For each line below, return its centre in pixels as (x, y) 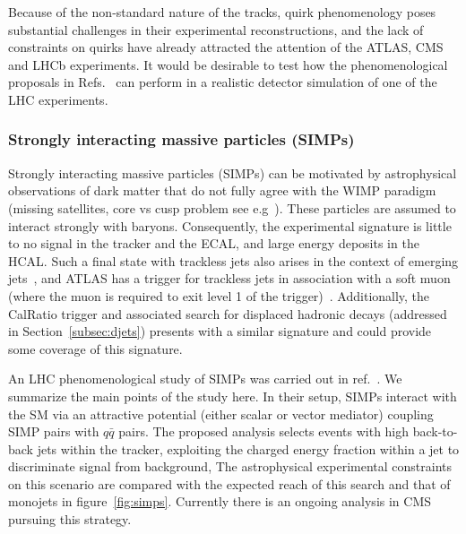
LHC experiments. (58, 99)
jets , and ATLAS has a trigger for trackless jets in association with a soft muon (229, 278)
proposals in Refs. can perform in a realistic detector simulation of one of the (223, 82)
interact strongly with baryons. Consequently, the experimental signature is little (230, 225)
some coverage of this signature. (95, 348)
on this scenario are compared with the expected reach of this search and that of (229, 483)
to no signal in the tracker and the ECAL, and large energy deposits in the (214, 243)
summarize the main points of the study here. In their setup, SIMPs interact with (233, 396)
